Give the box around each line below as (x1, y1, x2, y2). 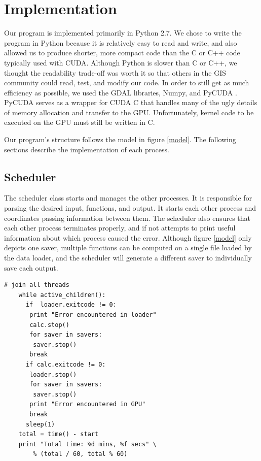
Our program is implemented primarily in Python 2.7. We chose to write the (4, 27, 242, 38)
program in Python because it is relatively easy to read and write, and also (4, 37, 237, 48)
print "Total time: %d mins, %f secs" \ (18, 440, 157, 448)
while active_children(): (18, 291, 106, 299)
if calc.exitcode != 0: (25, 360, 106, 368)
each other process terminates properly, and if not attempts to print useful (4, 222, 236, 233)
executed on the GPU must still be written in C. (4, 117, 155, 127)
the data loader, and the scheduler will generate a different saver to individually (4, 252, 252, 263)
